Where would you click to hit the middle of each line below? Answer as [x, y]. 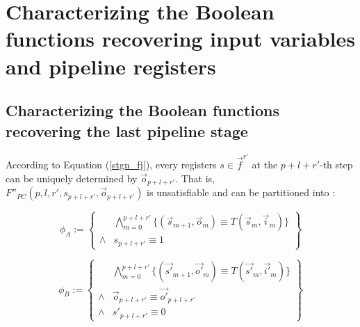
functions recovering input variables [180, 39]
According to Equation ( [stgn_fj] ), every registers [111, 165]
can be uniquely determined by [72, 178]
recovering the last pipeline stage [127, 130]
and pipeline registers [111, 66]
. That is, [195, 178]
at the [265, 165]
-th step [336, 165]
